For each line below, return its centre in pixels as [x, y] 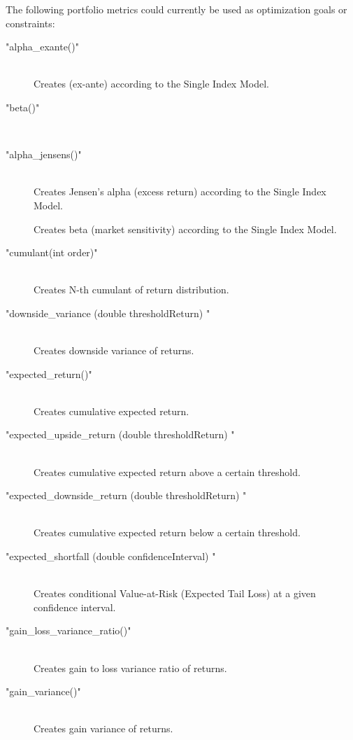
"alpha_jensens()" [44, 154]
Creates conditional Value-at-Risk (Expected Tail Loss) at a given [175, 593]
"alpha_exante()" [42, 47]
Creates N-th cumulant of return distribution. [131, 289]
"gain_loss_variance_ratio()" [69, 630]
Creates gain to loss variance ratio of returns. [130, 668]
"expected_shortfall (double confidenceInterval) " [111, 556]
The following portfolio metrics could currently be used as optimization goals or [176, 9]
